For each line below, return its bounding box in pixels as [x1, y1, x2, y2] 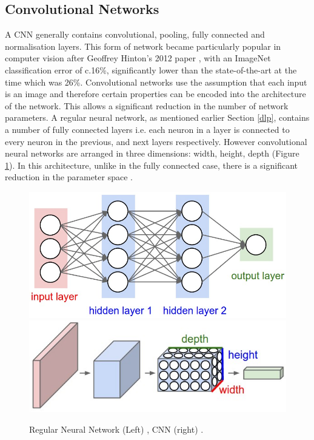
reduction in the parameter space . [5, 171, 133, 183]
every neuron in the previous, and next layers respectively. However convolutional [5, 135, 307, 147]
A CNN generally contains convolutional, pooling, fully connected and [5, 28, 265, 41]
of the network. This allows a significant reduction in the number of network [5, 99, 289, 112]
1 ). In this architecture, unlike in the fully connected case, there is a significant [5, 158, 298, 171]
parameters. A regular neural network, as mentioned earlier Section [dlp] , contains [5, 111, 310, 124]
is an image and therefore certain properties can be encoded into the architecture [5, 87, 306, 100]
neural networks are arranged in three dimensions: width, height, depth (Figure [5, 147, 299, 160]
